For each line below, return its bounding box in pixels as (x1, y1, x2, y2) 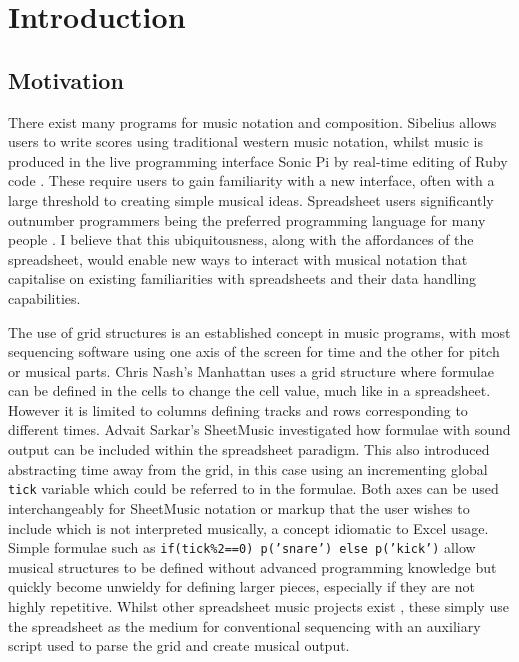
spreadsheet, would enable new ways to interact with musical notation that (8, 248, 468, 269)
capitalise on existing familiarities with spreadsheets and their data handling (8, 268, 477, 289)
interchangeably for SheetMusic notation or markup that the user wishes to (8, 497, 470, 518)
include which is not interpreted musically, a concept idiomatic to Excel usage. (8, 517, 489, 538)
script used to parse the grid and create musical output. (8, 635, 350, 656)
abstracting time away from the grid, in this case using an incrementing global (8, 458, 488, 479)
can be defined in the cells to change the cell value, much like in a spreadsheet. (8, 380, 491, 401)
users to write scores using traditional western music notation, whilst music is (8, 131, 483, 152)
